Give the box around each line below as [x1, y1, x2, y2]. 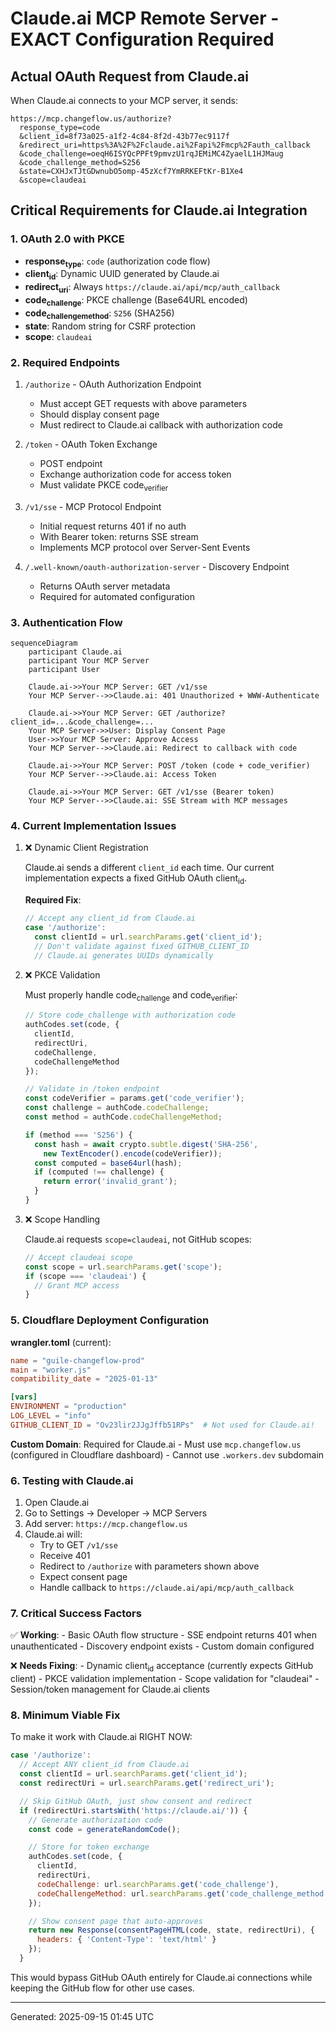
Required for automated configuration [39, 590, 195, 602]
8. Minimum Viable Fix [10, 1708, 121, 1722]
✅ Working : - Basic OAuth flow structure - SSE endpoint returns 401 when [10, 1629, 317, 1641]
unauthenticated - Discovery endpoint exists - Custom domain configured [10, 1640, 315, 1652]
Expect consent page [39, 1571, 128, 1583]
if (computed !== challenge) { [34, 1167, 165, 1177]
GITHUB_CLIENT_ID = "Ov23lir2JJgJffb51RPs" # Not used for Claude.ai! [10, 1420, 315, 1430]
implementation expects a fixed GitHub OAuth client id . [24, 872, 248, 887]
